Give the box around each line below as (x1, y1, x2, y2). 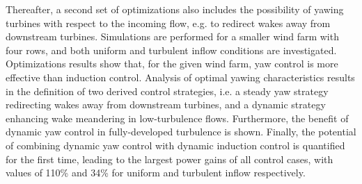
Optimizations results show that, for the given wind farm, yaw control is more (6, 56, 338, 71)
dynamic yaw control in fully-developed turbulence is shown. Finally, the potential (6, 124, 356, 139)
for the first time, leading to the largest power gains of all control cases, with (6, 151, 333, 166)
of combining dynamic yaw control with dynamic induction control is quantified (6, 137, 345, 152)
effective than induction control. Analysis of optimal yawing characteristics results (6, 69, 355, 84)
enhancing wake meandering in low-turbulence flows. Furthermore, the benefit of (6, 110, 349, 125)
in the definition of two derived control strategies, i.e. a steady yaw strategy (6, 83, 329, 98)
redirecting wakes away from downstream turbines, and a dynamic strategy (6, 97, 326, 112)
